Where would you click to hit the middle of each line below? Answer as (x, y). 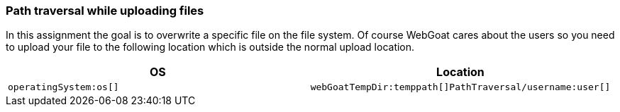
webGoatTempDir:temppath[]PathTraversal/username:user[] (460, 87)
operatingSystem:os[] (63, 87)
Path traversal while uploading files (105, 11)
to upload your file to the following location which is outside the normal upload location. (210, 47)
